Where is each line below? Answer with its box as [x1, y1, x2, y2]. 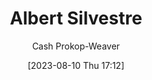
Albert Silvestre [9, 7, 143, 30]
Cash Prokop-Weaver [31, 40, 121, 52]
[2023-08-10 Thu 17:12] [27, 59, 125, 71]
